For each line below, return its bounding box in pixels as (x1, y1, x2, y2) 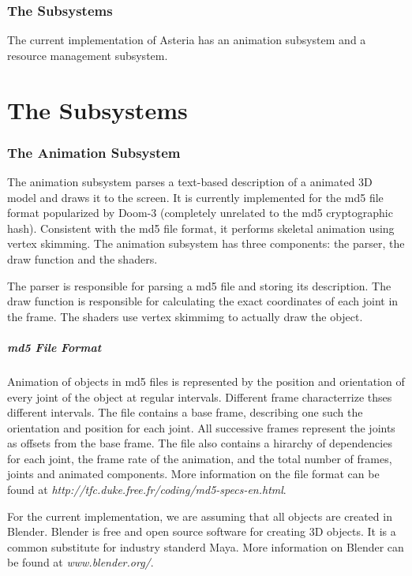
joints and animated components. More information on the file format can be (7, 466, 380, 482)
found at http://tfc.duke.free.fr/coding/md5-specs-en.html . (7, 481, 287, 498)
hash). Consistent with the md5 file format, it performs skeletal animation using (7, 219, 395, 236)
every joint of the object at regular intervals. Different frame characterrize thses (7, 388, 392, 405)
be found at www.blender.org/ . (7, 554, 154, 570)
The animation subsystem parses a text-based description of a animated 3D (7, 174, 373, 189)
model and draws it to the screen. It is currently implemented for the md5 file (7, 189, 384, 205)
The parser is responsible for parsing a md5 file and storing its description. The (7, 277, 391, 294)
